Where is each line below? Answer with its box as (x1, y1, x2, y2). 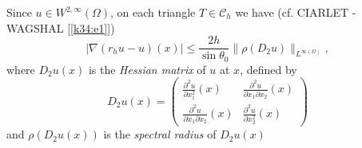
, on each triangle (110, 4, 196, 20)
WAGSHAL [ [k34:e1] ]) (6, 19, 115, 36)
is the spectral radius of (103, 126, 217, 142)
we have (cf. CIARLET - (235, 4, 356, 20)
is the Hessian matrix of (88, 60, 206, 77)
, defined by (240, 60, 297, 77)
